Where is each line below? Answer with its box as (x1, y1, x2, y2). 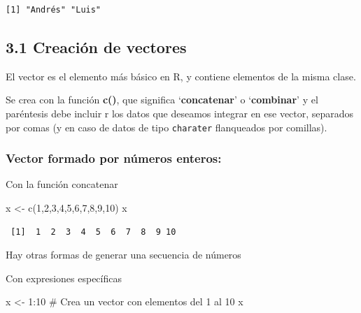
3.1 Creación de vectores (6, 36, 187, 57)
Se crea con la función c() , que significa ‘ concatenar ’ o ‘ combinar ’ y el (6, 92, 318, 107)
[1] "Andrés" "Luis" (6, 5, 101, 15)
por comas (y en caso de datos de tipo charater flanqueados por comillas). (6, 119, 327, 134)
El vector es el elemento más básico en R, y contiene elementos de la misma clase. (6, 68, 356, 83)
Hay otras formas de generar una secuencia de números (6, 247, 241, 262)
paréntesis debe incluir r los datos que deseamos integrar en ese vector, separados (6, 105, 354, 120)
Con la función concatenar (6, 177, 118, 191)
